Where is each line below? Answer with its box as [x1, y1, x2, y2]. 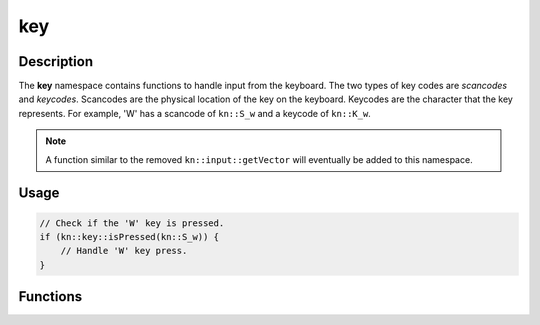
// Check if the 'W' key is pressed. [39, 217, 225, 229]
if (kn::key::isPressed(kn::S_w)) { [39, 231, 220, 243]
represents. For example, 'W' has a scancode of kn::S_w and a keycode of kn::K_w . [18, 107, 372, 119]
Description [18, 53, 94, 70]
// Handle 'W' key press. [60, 245, 188, 257]
